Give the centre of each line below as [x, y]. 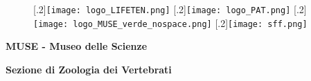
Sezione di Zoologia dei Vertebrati [89, 69]
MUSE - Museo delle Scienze [77, 46]
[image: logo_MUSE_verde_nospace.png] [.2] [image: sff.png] [170, 22]
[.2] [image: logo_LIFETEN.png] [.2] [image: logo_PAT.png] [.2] [170, 9]
